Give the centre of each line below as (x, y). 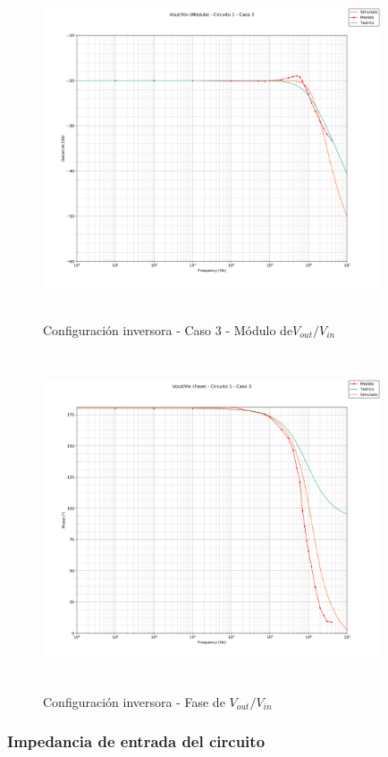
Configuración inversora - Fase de (134, 701)
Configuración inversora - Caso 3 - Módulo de (168, 329)
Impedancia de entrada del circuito (136, 741)
